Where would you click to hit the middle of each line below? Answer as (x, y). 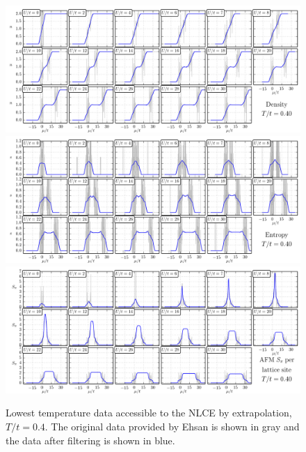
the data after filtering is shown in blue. (90, 440)
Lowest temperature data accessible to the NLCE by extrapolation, (149, 413)
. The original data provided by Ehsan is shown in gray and (172, 426)
